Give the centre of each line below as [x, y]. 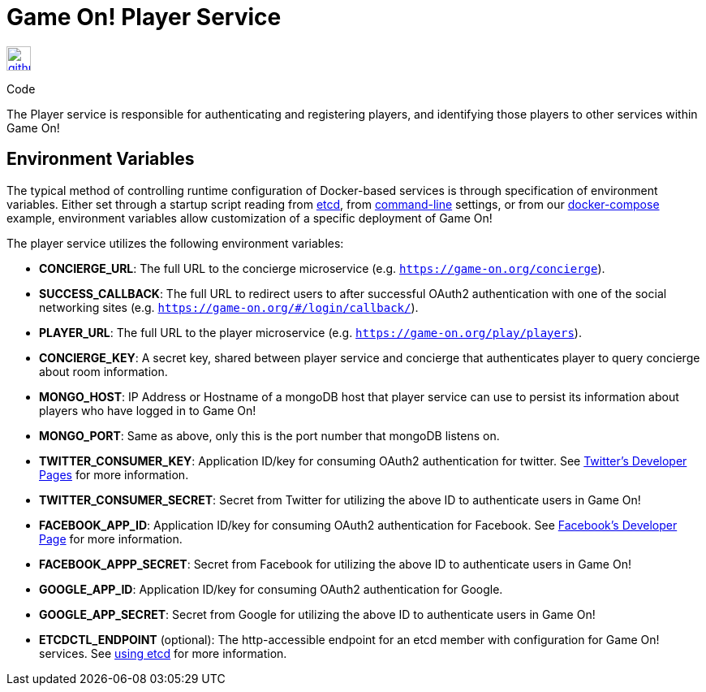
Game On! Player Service [144, 17]
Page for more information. [111, 538]
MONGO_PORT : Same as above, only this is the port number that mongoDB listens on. [269, 435]
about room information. [103, 371]
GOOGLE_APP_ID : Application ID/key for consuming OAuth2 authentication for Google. [271, 589]
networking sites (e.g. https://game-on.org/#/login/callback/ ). [229, 307]
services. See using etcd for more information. [163, 653]
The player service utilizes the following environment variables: [175, 243]
